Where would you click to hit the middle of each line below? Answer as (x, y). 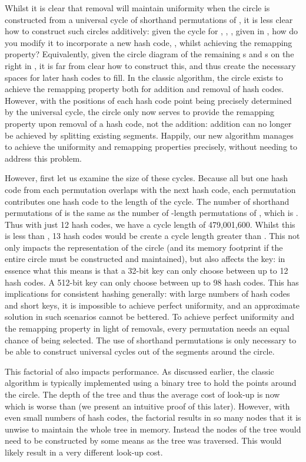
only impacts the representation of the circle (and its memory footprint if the (144, 247)
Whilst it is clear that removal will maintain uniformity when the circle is (137, 8)
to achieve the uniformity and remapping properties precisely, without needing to (151, 147)
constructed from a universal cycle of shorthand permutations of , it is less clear (149, 19)
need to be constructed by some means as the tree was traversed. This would (143, 440)
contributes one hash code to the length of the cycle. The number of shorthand (147, 201)
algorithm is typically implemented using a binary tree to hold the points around (151, 383)
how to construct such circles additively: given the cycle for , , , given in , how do (152, 31)
